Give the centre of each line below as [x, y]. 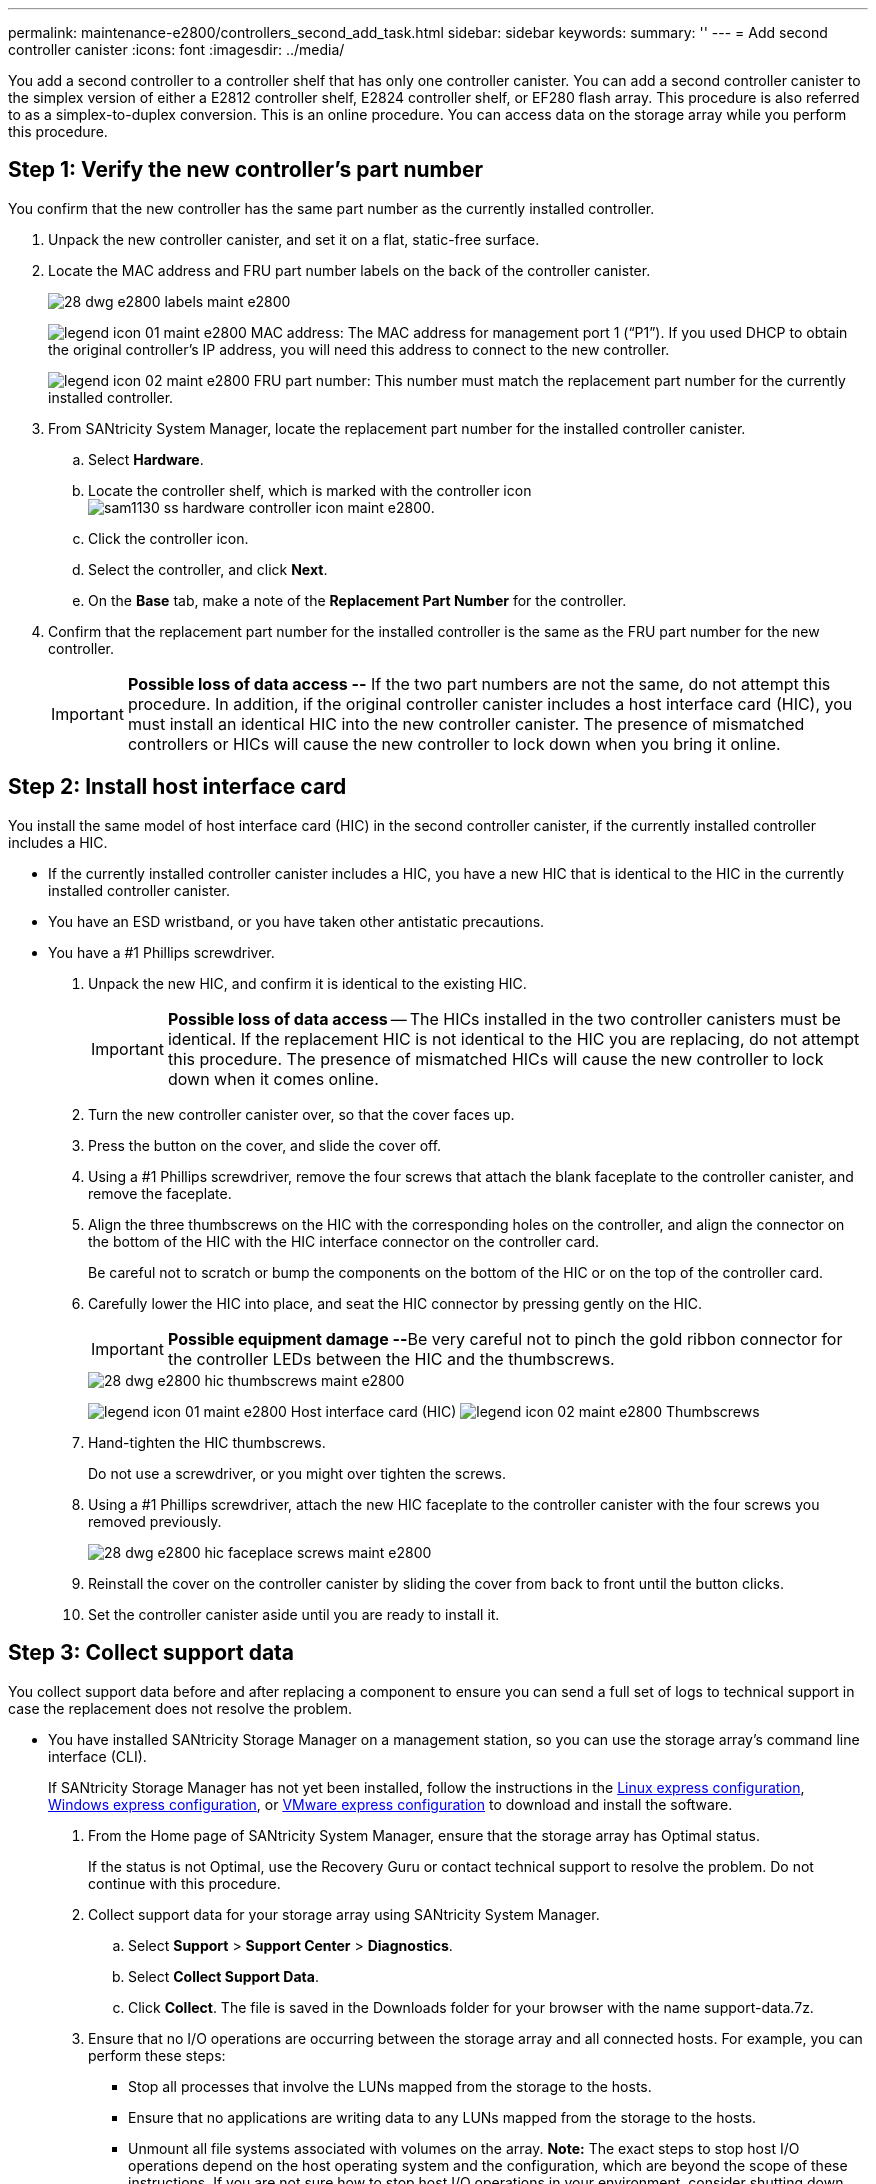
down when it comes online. [273, 1078]
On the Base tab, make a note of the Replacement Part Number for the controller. [357, 600]
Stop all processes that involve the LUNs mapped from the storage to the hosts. [390, 2086]
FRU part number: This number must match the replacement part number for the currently [549, 380]
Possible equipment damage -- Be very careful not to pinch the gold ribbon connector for [505, 1338]
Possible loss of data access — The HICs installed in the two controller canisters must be [504, 1018]
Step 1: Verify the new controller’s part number [246, 170]
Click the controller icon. [168, 538]
